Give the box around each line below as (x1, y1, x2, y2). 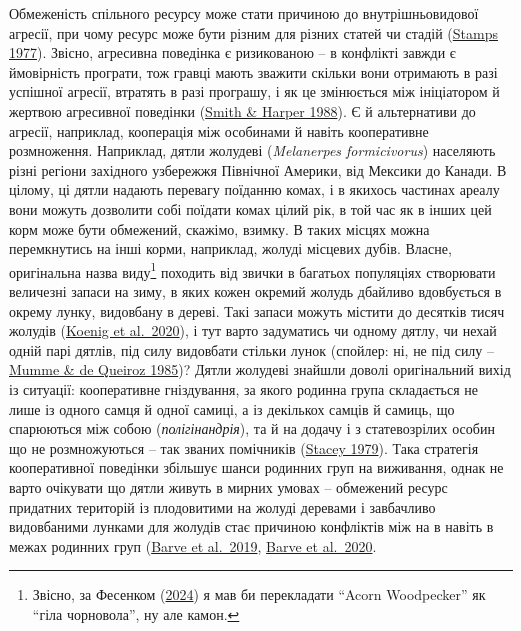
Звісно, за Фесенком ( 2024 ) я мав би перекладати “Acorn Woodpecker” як (32, 584, 486, 605)
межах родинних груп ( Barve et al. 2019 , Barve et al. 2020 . (9, 535, 377, 556)
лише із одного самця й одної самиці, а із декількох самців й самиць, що (9, 398, 455, 419)
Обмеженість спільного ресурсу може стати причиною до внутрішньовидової (9, 3, 479, 23)
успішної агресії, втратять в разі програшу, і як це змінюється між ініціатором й (9, 81, 500, 102)
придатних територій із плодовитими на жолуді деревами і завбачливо (9, 496, 436, 517)
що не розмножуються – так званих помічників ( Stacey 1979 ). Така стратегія (9, 437, 479, 458)
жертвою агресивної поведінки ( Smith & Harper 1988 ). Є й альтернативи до (9, 100, 476, 121)
